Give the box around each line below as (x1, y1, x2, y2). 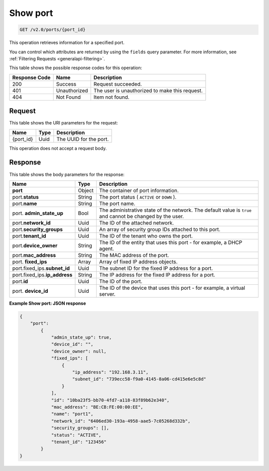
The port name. (99, 200, 135, 207)
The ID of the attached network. (99, 219, 174, 226)
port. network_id (12, 219, 51, 226)
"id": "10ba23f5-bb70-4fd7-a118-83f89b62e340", (51, 397, 170, 403)
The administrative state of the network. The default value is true (99, 207, 252, 214)
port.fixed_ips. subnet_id (12, 264, 70, 271)
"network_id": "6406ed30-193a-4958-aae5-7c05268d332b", (51, 418, 191, 424)
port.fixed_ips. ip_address (12, 271, 73, 278)
